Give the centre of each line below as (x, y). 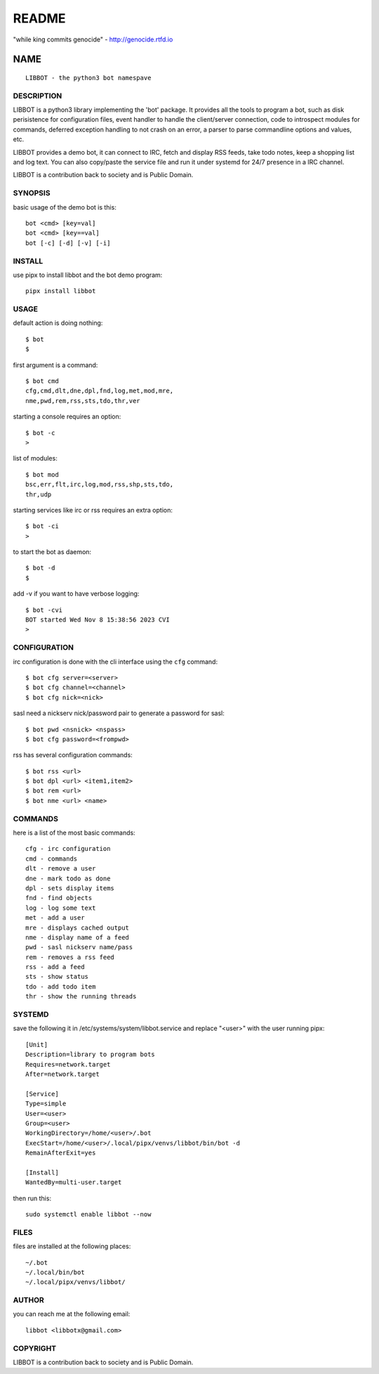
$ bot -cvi (44, 610)
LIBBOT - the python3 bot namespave (88, 78)
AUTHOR (29, 1300)
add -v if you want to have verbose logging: (76, 593)
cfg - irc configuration (68, 849)
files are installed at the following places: (72, 1246)
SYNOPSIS (32, 193)
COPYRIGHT (35, 1348)
